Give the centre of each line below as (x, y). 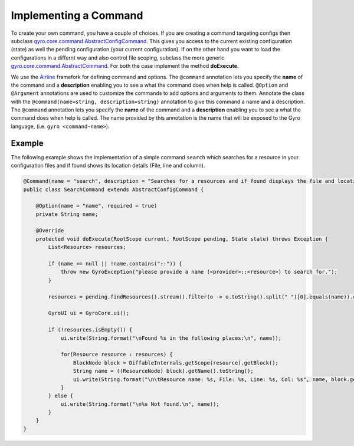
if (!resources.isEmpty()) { (90, 330)
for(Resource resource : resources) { (117, 355)
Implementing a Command (77, 15)
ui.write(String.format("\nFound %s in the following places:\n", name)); (171, 338)
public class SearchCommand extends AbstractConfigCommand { (114, 189)
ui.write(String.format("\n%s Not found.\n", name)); (140, 404)
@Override (50, 231)
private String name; (67, 214)
